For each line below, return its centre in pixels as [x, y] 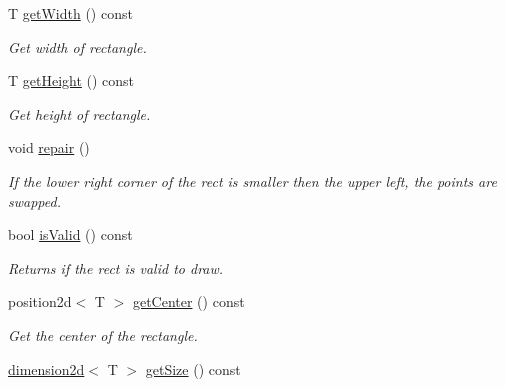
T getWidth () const [70, 13]
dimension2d [46, 368]
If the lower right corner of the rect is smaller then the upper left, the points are [252, 180]
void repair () [49, 147]
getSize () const [193, 368]
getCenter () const [188, 301]
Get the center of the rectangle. [103, 334]
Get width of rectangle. [77, 46]
